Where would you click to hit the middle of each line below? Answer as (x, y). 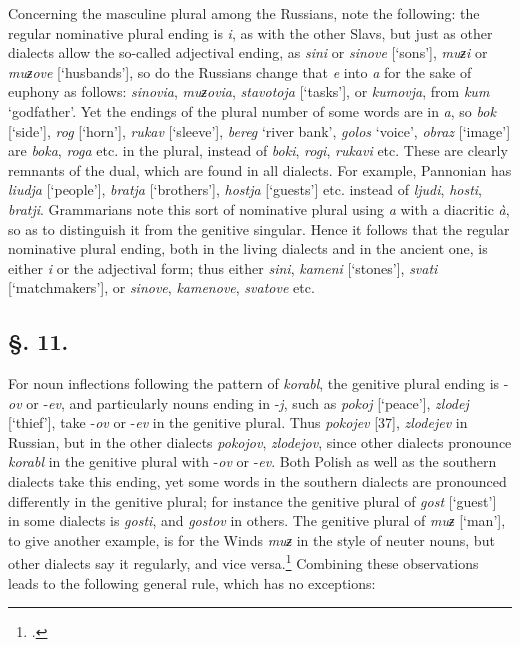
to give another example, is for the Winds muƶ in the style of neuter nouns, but (251, 539)
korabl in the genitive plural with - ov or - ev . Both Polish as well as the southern (252, 461)
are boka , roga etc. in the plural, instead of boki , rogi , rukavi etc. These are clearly (258, 150)
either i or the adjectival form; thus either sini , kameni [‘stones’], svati (223, 267)
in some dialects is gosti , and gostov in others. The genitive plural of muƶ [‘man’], (257, 520)
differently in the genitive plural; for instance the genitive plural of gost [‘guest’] (252, 500)
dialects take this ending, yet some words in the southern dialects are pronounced (257, 481)
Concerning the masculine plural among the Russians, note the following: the (244, 13)
